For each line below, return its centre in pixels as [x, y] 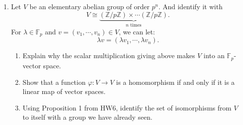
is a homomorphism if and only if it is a [175, 82]
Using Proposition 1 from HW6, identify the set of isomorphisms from [127, 107]
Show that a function [54, 82]
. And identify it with [190, 6]
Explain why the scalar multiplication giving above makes [109, 55]
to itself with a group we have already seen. [87, 117]
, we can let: [137, 32]
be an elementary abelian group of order [90, 6]
